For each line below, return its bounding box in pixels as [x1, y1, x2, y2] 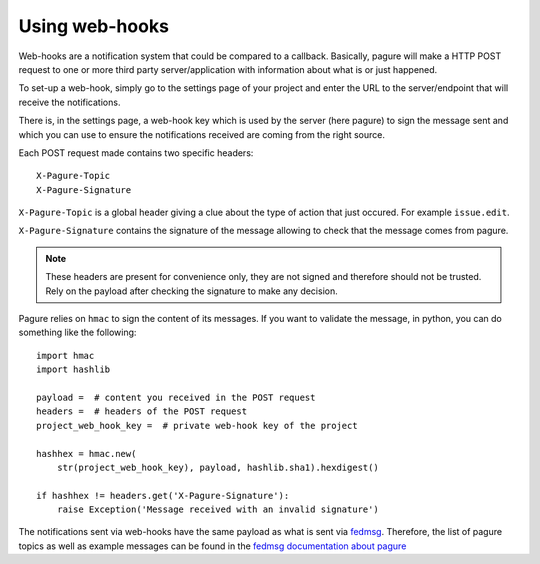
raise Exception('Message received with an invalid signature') [56, 504, 379, 515]
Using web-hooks [18, 15, 170, 37]
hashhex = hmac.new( [36, 448, 137, 459]
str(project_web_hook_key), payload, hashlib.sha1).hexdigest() [56, 461, 379, 473]
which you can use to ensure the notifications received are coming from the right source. [18, 128, 385, 140]
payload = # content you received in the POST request [36, 391, 316, 403]
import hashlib [36, 364, 111, 375]
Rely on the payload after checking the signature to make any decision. [45, 285, 339, 297]
